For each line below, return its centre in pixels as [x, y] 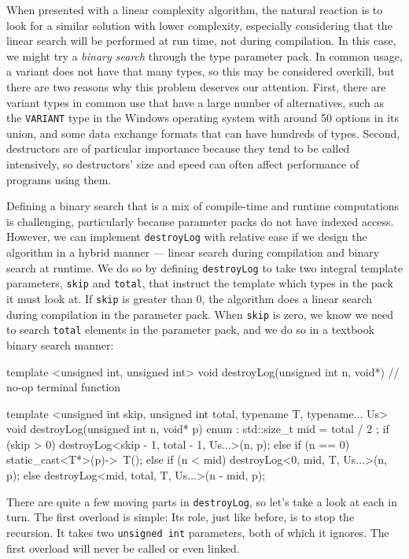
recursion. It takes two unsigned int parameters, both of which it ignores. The [198, 532]
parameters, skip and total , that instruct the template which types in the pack [200, 283]
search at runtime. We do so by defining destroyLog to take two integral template [204, 267]
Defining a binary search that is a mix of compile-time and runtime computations [203, 206]
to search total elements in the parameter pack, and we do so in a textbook [191, 329]
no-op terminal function [64, 387]
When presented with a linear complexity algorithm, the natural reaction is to [195, 9]
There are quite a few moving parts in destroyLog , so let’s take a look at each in [202, 501]
